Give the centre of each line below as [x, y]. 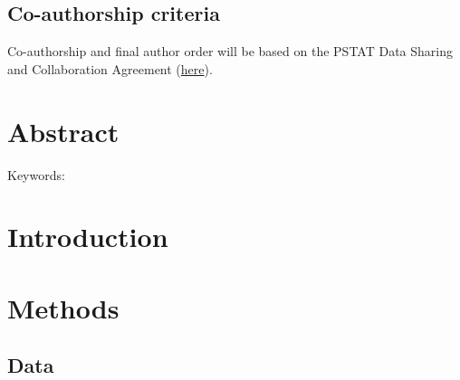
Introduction [88, 237]
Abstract [63, 131]
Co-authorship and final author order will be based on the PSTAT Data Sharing [230, 51]
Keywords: [36, 174]
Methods [63, 307]
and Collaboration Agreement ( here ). [110, 68]
